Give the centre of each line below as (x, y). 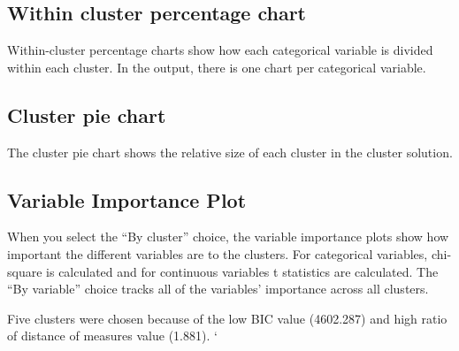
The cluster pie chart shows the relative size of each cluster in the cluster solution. (230, 152)
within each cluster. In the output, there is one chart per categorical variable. (217, 67)
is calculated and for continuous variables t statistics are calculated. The (242, 271)
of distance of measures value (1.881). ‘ (112, 336)
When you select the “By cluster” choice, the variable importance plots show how (228, 237)
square (25, 271)
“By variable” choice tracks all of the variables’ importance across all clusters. (218, 289)
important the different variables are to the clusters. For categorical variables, (218, 253)
